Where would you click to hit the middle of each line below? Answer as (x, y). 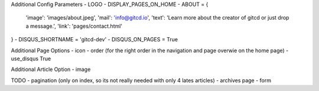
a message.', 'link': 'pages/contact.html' (74, 26)
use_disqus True (31, 58)
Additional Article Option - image (51, 69)
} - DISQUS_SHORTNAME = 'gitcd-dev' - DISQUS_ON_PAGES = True (95, 40)
